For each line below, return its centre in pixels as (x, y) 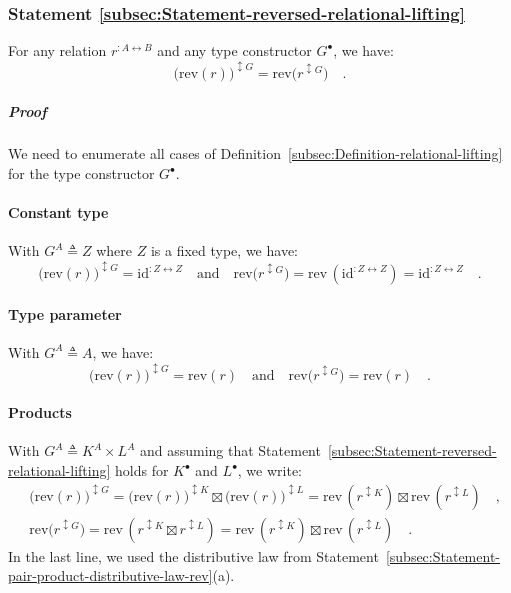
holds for (142, 470)
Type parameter (65, 313)
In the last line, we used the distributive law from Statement (193, 555)
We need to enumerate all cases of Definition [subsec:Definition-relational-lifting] (255, 153)
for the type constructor (81, 173)
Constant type (58, 212)
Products (40, 412)
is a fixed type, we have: (224, 250)
